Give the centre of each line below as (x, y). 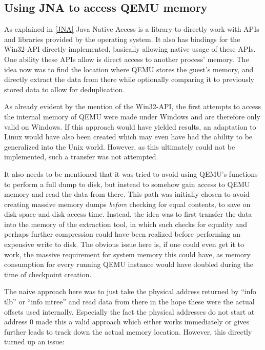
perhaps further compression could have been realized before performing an (123, 234)
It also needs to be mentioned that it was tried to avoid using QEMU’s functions (131, 173)
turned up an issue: (34, 342)
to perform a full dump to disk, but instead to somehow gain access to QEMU (127, 184)
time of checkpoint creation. (48, 274)
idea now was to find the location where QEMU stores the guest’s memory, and (129, 69)
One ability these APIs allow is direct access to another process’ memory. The (127, 59)
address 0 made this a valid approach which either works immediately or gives (127, 322)
